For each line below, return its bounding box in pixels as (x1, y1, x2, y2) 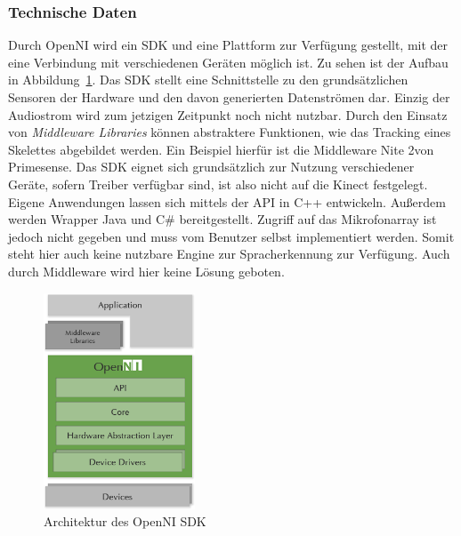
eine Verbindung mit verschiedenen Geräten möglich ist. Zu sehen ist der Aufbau (8, 52, 449, 71)
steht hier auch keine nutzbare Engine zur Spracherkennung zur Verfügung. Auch (8, 244, 450, 263)
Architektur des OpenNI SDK (44, 512, 206, 531)
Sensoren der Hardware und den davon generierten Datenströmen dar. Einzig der (8, 88, 450, 106)
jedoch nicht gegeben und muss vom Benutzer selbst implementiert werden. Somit (8, 227, 455, 245)
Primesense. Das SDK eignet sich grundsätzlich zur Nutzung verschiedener (8, 157, 415, 176)
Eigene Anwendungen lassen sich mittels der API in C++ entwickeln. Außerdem (8, 192, 446, 211)
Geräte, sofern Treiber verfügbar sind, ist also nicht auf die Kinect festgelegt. (8, 174, 428, 193)
